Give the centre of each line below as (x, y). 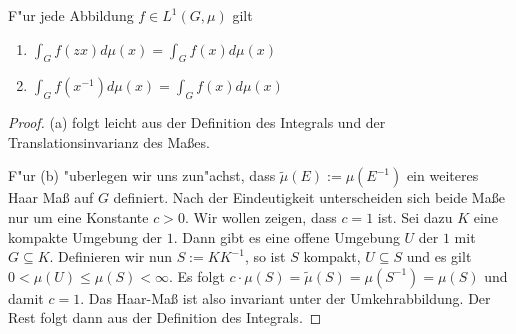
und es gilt (439, 256)
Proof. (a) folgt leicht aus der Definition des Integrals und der (197, 122)
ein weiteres (442, 175)
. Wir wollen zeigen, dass (260, 216)
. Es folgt (196, 275)
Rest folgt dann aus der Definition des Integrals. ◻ (165, 317)
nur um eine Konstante (78, 216)
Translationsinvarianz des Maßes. (109, 141)
